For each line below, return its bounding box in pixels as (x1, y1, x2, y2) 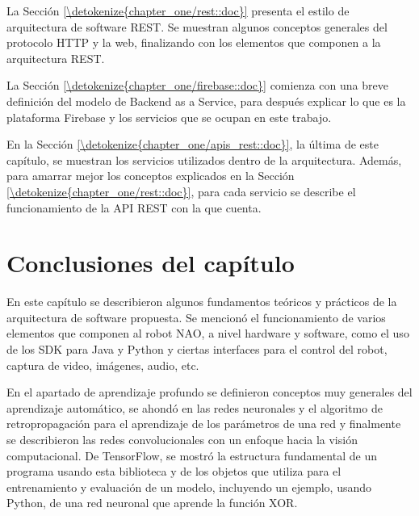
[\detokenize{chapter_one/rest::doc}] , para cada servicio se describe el (6, 182, 356, 199)
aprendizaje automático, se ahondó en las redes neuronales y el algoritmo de (6, 399, 383, 416)
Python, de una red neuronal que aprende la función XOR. (6, 494, 298, 511)
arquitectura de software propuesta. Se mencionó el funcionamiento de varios (6, 308, 386, 325)
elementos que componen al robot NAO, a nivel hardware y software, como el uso (6, 325, 409, 342)
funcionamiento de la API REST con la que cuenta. (6, 199, 262, 216)
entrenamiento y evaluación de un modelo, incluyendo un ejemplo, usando (6, 478, 372, 495)
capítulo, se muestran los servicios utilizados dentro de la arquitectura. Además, (6, 151, 402, 168)
